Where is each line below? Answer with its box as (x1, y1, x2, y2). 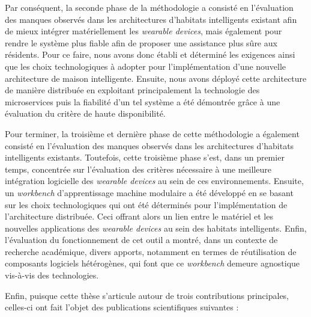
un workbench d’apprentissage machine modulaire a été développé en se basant (5, 186, 294, 199)
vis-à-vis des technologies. (5, 269, 99, 282)
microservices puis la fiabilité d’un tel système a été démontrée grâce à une (5, 95, 280, 108)
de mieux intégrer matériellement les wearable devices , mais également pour (5, 25, 282, 37)
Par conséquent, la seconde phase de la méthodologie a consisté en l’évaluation (5, 1, 294, 13)
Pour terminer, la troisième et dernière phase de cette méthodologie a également (5, 127, 300, 140)
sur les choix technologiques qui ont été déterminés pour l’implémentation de (5, 198, 288, 211)
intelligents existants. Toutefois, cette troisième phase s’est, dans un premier (5, 151, 285, 164)
